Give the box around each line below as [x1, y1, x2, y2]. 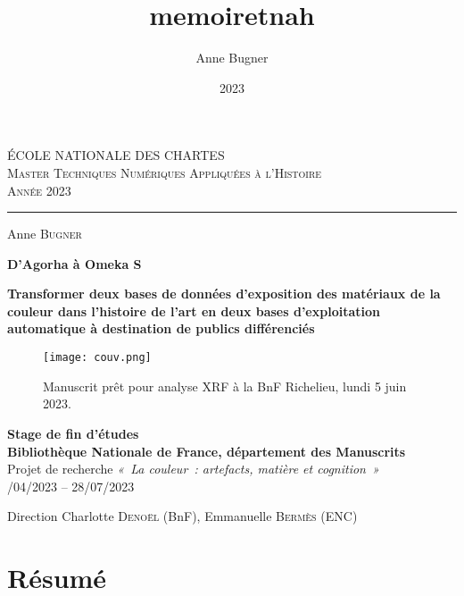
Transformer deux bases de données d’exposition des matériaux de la [7, 284, 441, 303]
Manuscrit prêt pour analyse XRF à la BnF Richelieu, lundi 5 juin [43, 376, 407, 395]
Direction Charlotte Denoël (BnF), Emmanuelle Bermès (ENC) [7, 507, 358, 525]
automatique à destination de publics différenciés [7, 319, 315, 338]
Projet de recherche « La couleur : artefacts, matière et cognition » [7, 459, 379, 478]
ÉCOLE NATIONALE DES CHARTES [7, 146, 225, 164]
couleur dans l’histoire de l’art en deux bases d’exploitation [7, 301, 380, 320]
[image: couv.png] [43, 351, 152, 365]
